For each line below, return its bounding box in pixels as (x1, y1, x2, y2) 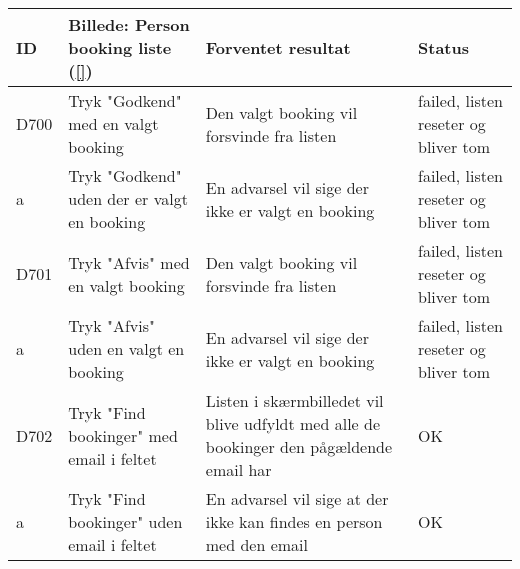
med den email (205, 533, 308, 556)
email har (205, 458, 272, 481)
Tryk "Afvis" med (68, 250, 190, 274)
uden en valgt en (68, 337, 185, 360)
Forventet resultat (205, 36, 351, 59)
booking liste (68, 36, 172, 59)
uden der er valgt (68, 187, 188, 210)
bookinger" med (68, 423, 178, 447)
